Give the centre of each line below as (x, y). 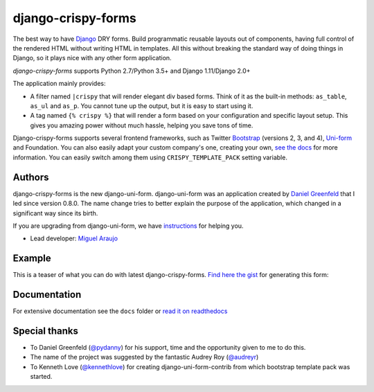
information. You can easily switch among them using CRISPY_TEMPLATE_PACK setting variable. (150, 157)
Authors (31, 177)
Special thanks (46, 331)
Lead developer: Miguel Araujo (74, 238)
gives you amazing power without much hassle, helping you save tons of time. (142, 125)
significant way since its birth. (55, 213)
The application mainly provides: (59, 84)
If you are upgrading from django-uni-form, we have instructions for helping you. (128, 226)
